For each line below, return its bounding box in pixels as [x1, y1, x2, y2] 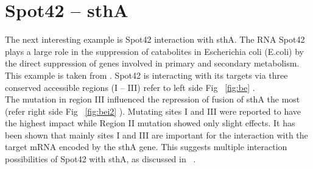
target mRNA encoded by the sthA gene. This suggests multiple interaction [5, 140, 287, 153]
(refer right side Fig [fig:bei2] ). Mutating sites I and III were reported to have [5, 104, 301, 117]
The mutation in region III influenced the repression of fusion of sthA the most [5, 93, 300, 106]
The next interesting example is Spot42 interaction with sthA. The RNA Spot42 [5, 33, 305, 46]
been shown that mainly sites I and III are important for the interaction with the [5, 128, 308, 141]
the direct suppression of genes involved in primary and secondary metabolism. [5, 57, 300, 70]
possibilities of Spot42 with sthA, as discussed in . [5, 153, 196, 165]
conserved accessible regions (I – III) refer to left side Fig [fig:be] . [5, 81, 255, 93]
